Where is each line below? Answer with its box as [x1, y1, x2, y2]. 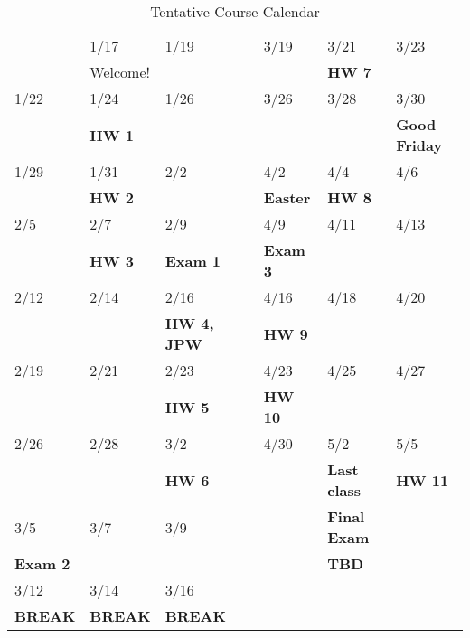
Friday [396, 135, 443, 155]
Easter [263, 187, 311, 208]
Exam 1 [164, 249, 221, 271]
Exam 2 [14, 553, 70, 574]
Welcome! [89, 61, 150, 82]
